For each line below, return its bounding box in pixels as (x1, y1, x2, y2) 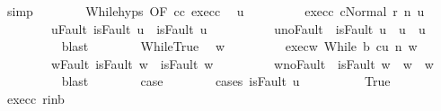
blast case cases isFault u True (61, 72, 391, 90)
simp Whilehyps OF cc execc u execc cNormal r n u (6, 2, 425, 20)
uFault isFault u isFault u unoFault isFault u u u (50, 19, 426, 38)
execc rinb (6, 89, 65, 107)
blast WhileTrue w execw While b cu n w (61, 37, 418, 55)
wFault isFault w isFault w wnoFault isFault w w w (50, 54, 434, 73)
